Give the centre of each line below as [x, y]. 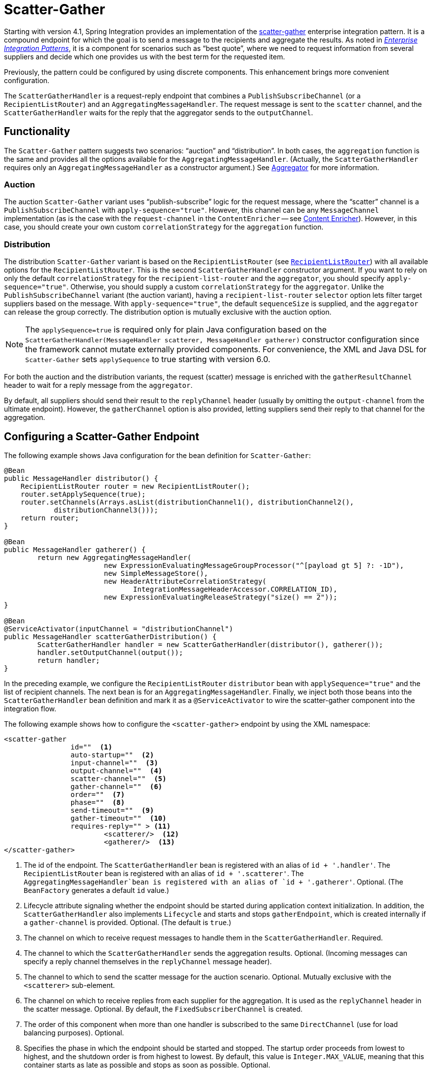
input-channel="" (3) [114, 763]
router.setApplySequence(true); [83, 494]
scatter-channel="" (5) [118, 778]
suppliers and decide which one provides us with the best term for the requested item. [145, 56]
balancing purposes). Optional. [74, 1032]
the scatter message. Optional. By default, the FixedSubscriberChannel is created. [163, 1009]
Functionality [37, 132]
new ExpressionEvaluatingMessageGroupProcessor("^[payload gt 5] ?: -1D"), [254, 565]
